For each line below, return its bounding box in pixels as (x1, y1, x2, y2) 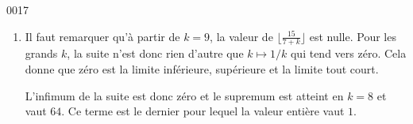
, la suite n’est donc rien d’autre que (67, 45, 244, 62)
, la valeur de (210, 28, 273, 44)
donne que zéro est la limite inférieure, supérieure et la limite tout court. (25, 61, 379, 77)
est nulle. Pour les (309, 28, 396, 44)
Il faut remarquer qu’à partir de (25, 28, 180, 44)
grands (25, 45, 58, 62)
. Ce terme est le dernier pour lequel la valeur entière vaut (61, 103, 345, 119)
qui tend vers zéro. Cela (290, 45, 407, 62)
